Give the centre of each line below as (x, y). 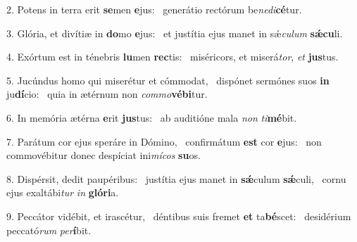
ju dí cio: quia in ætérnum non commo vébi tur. (107, 94)
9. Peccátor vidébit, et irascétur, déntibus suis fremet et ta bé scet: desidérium (179, 216)
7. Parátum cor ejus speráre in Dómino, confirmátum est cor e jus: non (164, 141)
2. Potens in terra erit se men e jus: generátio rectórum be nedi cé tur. (154, 9)
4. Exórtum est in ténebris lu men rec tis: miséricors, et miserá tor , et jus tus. (173, 57)
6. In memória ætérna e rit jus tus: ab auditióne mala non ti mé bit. (152, 117)
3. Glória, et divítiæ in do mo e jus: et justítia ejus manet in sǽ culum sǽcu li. (175, 33)
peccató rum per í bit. (49, 230)
